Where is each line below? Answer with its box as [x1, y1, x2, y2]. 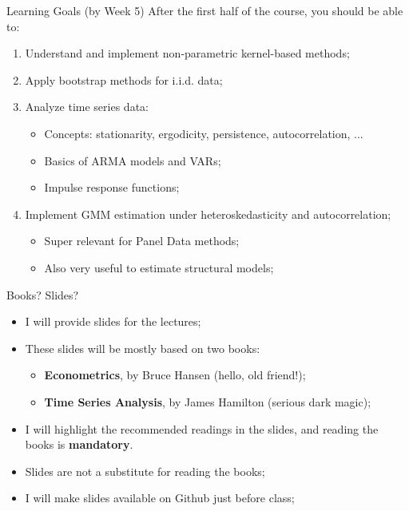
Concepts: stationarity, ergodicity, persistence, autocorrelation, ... [44, 125, 363, 141]
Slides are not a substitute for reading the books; [25, 462, 265, 479]
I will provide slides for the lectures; [25, 313, 201, 330]
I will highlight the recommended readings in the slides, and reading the [25, 420, 379, 437]
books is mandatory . [25, 436, 133, 453]
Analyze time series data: [25, 98, 149, 115]
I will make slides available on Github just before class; [25, 489, 295, 506]
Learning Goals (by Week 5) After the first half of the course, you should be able [6, 2, 403, 18]
